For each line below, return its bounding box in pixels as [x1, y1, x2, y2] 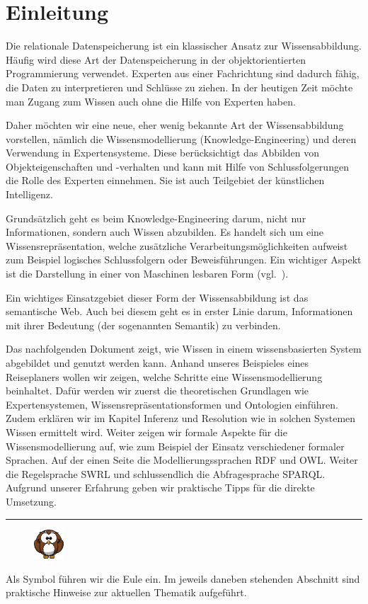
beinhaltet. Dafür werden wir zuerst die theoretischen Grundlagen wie [6, 383, 309, 398]
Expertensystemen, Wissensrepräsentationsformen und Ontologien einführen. [6, 397, 338, 411]
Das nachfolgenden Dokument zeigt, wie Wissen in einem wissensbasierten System [6, 341, 362, 356]
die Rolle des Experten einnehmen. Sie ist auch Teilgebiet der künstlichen [6, 173, 325, 188]
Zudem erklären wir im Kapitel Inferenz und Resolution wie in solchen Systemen [6, 411, 356, 426]
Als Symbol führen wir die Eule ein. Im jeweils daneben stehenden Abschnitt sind [6, 571, 360, 586]
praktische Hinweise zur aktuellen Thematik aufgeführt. [6, 585, 247, 600]
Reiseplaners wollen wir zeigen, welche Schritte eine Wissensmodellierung [6, 369, 323, 384]
